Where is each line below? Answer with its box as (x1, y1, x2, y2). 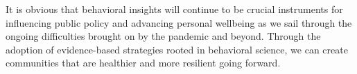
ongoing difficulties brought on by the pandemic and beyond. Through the (6, 29, 321, 43)
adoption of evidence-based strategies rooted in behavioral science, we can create (6, 42, 348, 56)
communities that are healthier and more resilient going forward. (6, 56, 281, 70)
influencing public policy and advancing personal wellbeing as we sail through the (6, 15, 352, 29)
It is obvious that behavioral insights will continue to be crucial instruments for (6, 2, 343, 16)
